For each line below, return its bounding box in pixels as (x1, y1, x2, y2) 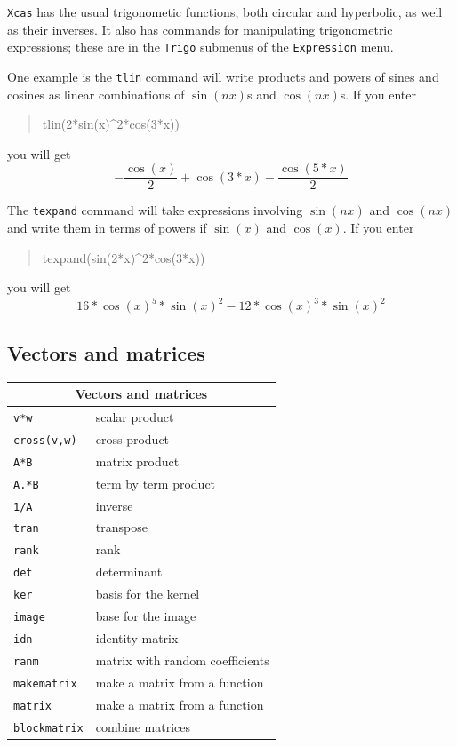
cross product (95, 429, 170, 448)
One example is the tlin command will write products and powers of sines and (7, 67, 439, 85)
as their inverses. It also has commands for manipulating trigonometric (7, 20, 393, 38)
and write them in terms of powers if (7, 219, 207, 237)
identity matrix (95, 628, 179, 647)
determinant (95, 562, 163, 581)
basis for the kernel (95, 584, 200, 603)
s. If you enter (340, 84, 417, 103)
